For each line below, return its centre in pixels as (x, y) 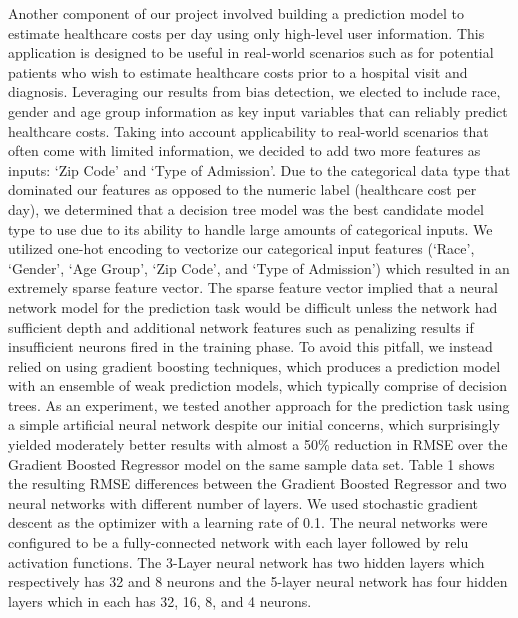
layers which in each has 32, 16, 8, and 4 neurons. (160, 600)
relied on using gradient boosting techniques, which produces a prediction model (254, 365)
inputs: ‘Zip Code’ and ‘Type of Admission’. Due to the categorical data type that (259, 169)
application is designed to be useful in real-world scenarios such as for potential (251, 52)
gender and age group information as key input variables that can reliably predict (258, 110)
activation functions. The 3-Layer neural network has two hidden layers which (246, 561)
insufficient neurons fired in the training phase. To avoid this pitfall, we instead (250, 346)
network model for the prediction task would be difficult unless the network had (253, 306)
